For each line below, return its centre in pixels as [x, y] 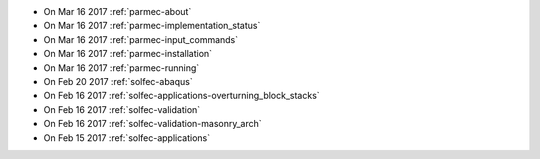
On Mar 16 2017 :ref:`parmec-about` [117, 11]
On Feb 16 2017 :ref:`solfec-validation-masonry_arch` [152, 124]
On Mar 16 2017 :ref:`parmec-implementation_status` [152, 26]
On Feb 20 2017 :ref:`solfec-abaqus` [118, 81]
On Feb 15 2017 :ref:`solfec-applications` [126, 137]
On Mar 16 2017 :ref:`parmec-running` [121, 67]
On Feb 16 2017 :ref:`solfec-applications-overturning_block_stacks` [181, 96]
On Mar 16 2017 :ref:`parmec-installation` [128, 54]
